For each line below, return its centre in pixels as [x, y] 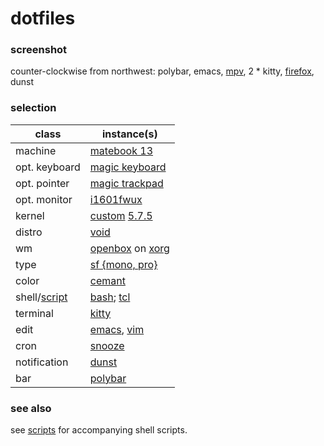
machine [36, 150]
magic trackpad [126, 183]
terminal [34, 313]
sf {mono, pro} [123, 264]
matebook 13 [121, 150]
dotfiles [43, 18]
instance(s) [129, 134]
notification [42, 362]
